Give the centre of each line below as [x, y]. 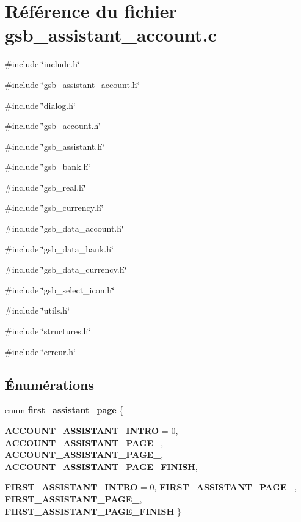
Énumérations [50, 384]
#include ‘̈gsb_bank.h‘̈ [48, 167]
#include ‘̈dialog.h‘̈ [40, 105]
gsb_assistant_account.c [111, 35]
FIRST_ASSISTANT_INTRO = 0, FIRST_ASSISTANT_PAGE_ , [151, 487]
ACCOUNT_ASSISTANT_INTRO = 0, [92, 431]
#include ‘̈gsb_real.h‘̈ [45, 187]
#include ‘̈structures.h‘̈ [48, 331]
